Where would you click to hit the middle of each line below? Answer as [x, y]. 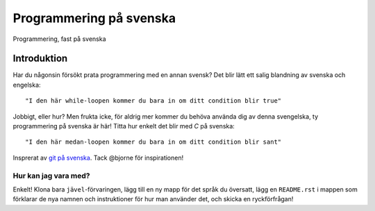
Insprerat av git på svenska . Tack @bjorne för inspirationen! [98, 158]
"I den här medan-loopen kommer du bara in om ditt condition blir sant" [153, 142]
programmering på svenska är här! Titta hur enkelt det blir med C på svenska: [124, 126]
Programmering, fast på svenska [59, 39]
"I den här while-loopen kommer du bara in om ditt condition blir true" [153, 101]
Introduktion [40, 59]
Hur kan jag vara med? [51, 176]
